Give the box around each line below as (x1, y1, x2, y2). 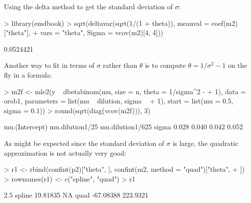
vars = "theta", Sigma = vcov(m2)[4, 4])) (40, 27, 163, 38)
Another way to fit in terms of (4, 60, 94, 70)
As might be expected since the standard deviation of (4, 138, 164, 148)
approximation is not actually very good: (4, 147, 126, 158)
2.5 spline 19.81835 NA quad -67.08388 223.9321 (4, 190, 149, 200)
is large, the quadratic (172, 138, 238, 148)
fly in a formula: (4, 69, 52, 80)
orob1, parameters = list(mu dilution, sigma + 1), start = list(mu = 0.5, (4, 96, 233, 106)
